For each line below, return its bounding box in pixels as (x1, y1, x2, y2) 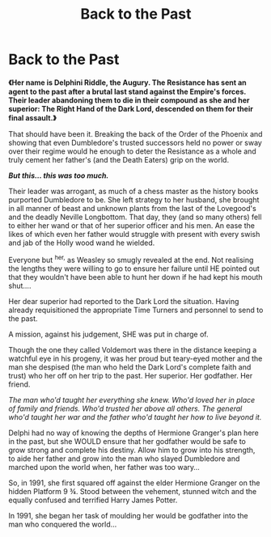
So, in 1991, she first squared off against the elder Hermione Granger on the (8, 478, 260, 488)
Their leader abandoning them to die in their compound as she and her (8, 95, 250, 105)
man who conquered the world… (8, 519, 117, 529)
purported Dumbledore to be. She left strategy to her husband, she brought (8, 195, 260, 205)
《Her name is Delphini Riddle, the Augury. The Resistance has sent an (8, 78, 247, 87)
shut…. (8, 281, 32, 290)
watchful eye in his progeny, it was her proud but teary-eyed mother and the (8, 353, 263, 363)
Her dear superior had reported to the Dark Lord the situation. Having (8, 296, 239, 306)
